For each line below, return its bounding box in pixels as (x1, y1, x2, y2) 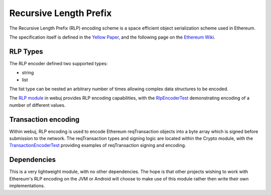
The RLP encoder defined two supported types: (9, 60, 108, 66)
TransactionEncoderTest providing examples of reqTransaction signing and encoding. (9, 142, 186, 148)
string (22, 70, 34, 76)
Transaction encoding (9, 115, 80, 124)
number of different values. (9, 102, 66, 108)
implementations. (9, 183, 45, 189)
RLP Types (9, 47, 44, 56)
